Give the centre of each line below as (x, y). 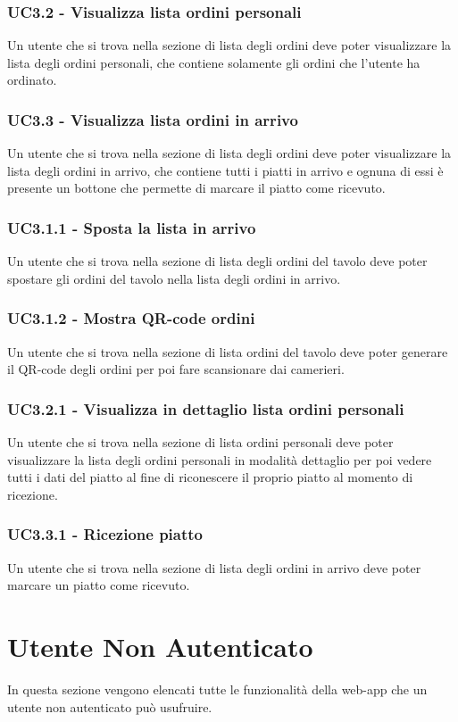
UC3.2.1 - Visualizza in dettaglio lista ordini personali (206, 408)
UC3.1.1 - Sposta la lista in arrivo (132, 227)
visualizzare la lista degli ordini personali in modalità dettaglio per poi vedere (220, 459)
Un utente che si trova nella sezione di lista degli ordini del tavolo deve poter (217, 261)
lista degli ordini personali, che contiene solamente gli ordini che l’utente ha (214, 62)
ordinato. (32, 80)
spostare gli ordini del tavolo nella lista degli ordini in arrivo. (174, 278)
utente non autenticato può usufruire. (110, 706)
